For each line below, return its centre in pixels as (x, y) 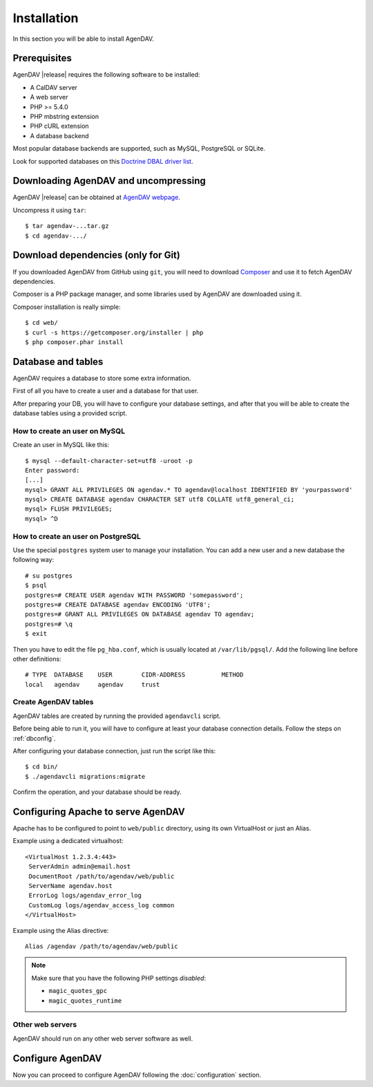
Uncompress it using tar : (49, 210)
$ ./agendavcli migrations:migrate (85, 776)
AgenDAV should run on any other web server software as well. (103, 1038)
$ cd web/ (41, 323)
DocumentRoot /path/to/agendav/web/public (102, 876)
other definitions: (37, 659)
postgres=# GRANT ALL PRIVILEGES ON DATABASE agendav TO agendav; (140, 614)
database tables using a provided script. (70, 413)
